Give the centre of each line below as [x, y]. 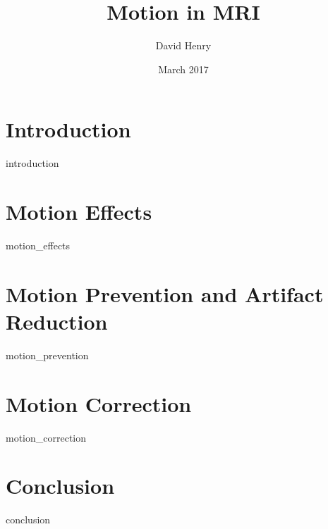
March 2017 [183, 69]
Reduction [57, 321]
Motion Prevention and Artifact [165, 293]
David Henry [183, 45]
